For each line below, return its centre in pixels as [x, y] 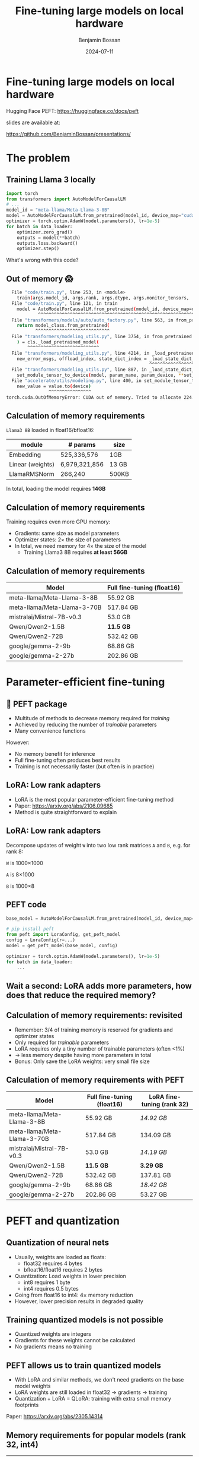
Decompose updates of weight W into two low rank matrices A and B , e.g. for [98, 845]
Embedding [25, 455]
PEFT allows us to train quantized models [84, 1365]
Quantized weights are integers [53, 1334]
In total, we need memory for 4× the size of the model [81, 546]
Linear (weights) [32, 465]
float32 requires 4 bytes [53, 1263]
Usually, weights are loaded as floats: [60, 1257]
